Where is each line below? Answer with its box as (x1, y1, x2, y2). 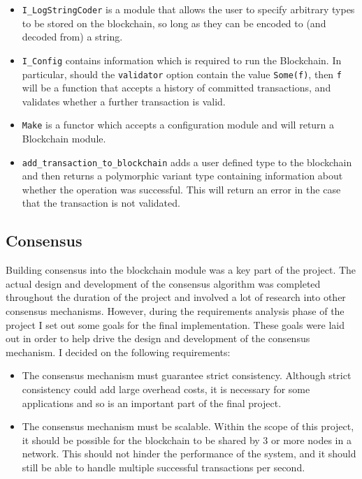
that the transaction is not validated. (22, 196, 180, 210)
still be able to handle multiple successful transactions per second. (22, 459, 305, 474)
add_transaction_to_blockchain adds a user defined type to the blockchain (22, 154, 352, 169)
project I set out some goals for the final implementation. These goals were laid (6, 317, 345, 332)
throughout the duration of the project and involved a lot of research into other (6, 290, 346, 304)
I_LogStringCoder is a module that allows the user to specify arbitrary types (22, 2, 355, 16)
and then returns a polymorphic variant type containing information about (22, 168, 343, 183)
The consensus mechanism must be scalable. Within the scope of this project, (22, 419, 354, 434)
